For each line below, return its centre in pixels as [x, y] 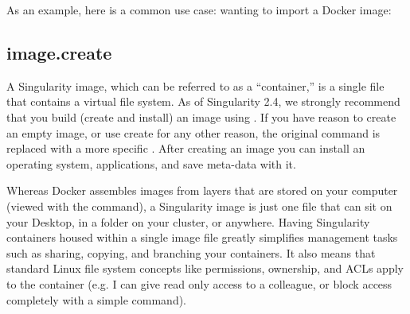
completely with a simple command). [97, 299]
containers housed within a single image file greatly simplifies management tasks [202, 237]
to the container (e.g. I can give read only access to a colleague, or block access [199, 283]
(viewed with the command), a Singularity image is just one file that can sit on [199, 205]
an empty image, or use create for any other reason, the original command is [193, 132]
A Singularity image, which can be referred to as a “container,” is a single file [195, 85]
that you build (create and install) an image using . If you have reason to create [201, 116]
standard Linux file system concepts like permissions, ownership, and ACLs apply [205, 268]
